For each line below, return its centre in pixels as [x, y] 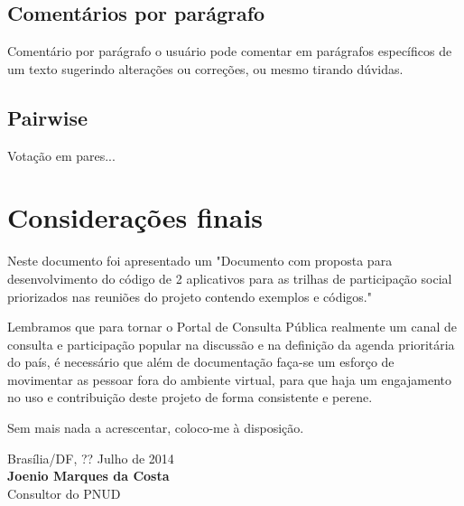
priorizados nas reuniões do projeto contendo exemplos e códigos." [190, 296]
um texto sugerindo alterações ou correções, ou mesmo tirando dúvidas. [205, 68]
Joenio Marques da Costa [88, 476]
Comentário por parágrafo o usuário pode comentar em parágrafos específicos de [230, 51]
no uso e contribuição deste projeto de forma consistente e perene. [190, 397]
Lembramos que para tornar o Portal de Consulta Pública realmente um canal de [232, 327]
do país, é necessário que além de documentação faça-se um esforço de [201, 362]
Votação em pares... [61, 155]
